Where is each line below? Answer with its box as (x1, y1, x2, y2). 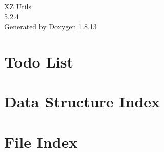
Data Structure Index (4, 91, 160, 112)
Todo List (4, 51, 73, 72)
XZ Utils (4, 1, 31, 11)
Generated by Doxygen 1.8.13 (4, 21, 97, 32)
